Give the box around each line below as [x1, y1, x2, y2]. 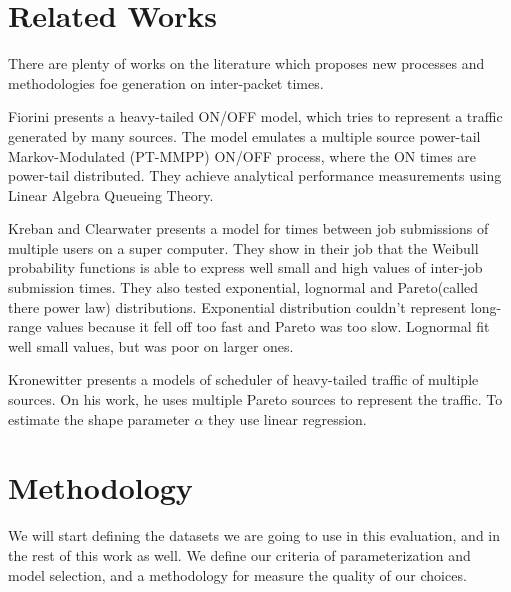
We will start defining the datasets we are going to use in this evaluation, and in [8, 525, 501, 546]
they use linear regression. [208, 408, 367, 429]
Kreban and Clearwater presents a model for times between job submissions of [8, 218, 489, 239]
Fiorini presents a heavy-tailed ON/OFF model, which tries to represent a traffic [8, 106, 503, 127]
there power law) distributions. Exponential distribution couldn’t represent [8, 296, 467, 317]
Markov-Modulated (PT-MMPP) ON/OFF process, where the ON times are [8, 145, 477, 166]
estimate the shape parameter [8, 408, 190, 429]
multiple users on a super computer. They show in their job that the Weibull [8, 237, 479, 258]
